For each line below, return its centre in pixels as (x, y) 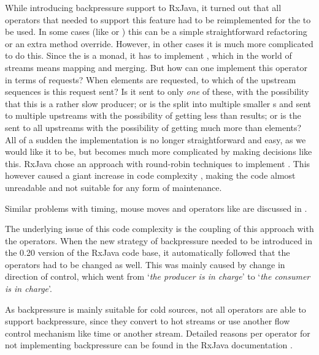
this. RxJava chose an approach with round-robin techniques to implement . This (158, 163)
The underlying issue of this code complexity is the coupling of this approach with (159, 229)
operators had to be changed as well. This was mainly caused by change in (145, 264)
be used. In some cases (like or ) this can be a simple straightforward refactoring (156, 32)
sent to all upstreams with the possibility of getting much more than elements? (153, 127)
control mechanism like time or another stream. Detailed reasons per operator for (158, 333)
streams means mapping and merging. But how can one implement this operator (156, 67)
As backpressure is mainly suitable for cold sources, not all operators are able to (156, 309)
